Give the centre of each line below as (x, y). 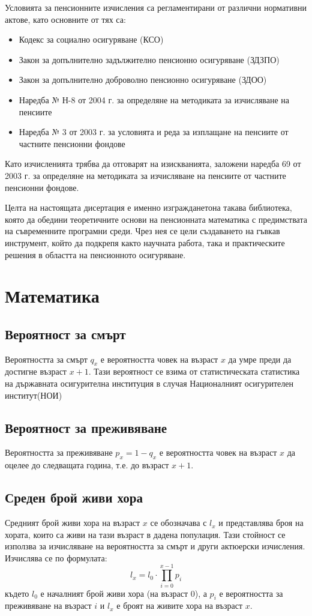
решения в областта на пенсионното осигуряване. (95, 254)
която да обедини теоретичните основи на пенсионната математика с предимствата (156, 219)
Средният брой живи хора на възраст (73, 523)
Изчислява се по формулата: (56, 557)
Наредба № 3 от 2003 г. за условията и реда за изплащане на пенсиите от (154, 132)
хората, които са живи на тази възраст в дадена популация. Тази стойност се (145, 534)
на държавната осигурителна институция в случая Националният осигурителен (149, 383)
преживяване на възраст (48, 605)
